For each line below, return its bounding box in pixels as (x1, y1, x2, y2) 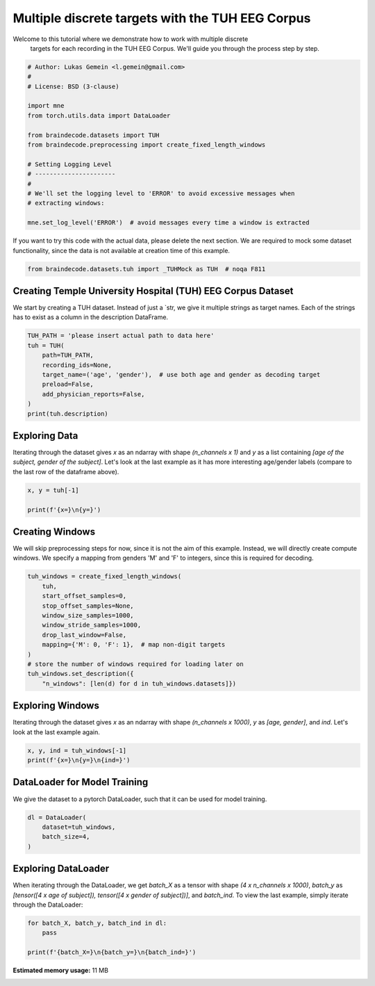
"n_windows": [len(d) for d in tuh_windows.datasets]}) (42, 679, 237, 688)
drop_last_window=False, (42, 631, 127, 639)
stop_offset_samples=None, (42, 601, 135, 610)
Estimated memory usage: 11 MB (12, 967, 109, 975)
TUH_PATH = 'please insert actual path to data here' (27, 332, 215, 340)
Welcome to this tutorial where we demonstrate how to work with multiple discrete (12, 35, 249, 43)
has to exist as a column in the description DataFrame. (12, 313, 169, 321)
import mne (27, 102, 65, 110)
